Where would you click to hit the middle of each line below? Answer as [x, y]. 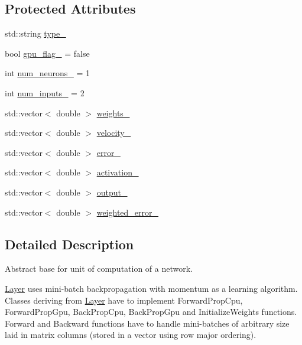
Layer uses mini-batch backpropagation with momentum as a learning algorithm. [151, 288]
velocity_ [114, 133]
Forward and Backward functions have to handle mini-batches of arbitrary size [147, 323]
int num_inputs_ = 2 [45, 92]
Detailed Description [69, 244]
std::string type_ [35, 33]
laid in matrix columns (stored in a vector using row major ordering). [131, 335]
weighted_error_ [128, 212]
